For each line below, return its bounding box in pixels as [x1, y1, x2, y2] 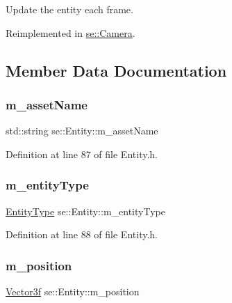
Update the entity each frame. [6, 2, 133, 16]
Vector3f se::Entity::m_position [6, 284, 140, 298]
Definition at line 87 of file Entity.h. [6, 146, 158, 161]
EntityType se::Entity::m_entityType [6, 203, 165, 218]
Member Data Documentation [6, 59, 227, 81]
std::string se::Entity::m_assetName [6, 123, 158, 138]
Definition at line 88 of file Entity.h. [6, 227, 158, 242]
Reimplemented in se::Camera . [6, 25, 135, 40]
